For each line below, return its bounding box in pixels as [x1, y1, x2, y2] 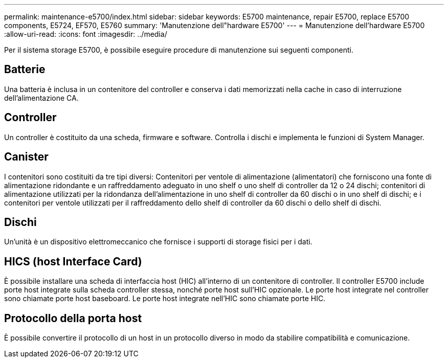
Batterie [4, 63, 46, 76]
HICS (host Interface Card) [4, 255, 142, 268]
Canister [4, 150, 49, 164]
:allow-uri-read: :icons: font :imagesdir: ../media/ [4, 30, 167, 38]
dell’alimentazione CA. [4, 93, 79, 102]
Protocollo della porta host [4, 311, 142, 325]
